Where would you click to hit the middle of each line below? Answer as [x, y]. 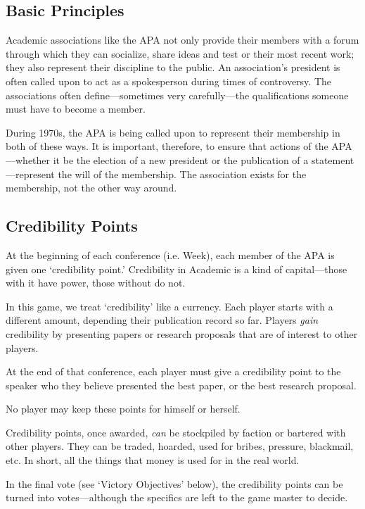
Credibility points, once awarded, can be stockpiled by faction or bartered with [176, 432]
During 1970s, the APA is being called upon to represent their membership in [173, 132]
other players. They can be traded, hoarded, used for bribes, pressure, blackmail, [180, 446]
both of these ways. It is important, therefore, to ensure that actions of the [167, 146]
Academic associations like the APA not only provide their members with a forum [182, 40]
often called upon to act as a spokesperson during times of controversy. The [168, 81]
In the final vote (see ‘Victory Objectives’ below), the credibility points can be [174, 483]
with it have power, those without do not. [96, 283]
